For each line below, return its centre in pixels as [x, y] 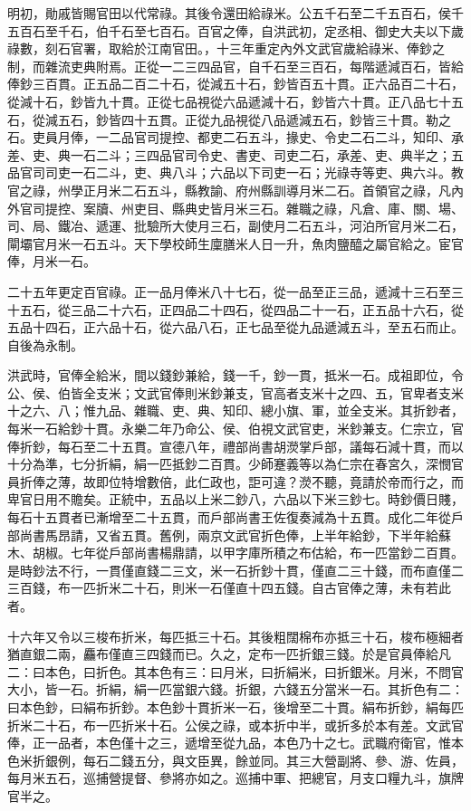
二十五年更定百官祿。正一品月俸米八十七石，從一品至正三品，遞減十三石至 [229, 291]
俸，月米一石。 [52, 261]
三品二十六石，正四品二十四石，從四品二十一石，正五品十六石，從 [267, 309]
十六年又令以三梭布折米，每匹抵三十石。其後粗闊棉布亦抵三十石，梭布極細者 [235, 636]
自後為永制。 [45, 344]
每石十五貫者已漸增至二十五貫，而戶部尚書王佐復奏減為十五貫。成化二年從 [229, 517]
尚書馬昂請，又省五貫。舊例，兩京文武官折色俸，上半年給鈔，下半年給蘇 [235, 534]
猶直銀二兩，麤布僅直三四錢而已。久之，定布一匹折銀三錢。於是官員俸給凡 [229, 654]
